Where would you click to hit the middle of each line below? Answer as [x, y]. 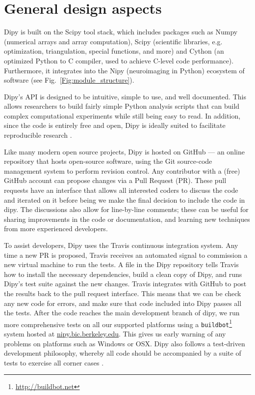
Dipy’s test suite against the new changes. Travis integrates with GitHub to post [125, 284]
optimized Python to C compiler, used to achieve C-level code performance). [119, 60]
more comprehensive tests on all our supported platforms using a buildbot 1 [118, 323]
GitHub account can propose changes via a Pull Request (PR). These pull [115, 180]
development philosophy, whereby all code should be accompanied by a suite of [123, 353]
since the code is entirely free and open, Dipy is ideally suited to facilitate [115, 125]
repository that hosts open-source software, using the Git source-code [108, 161]
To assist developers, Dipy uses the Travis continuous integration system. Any [121, 245]
